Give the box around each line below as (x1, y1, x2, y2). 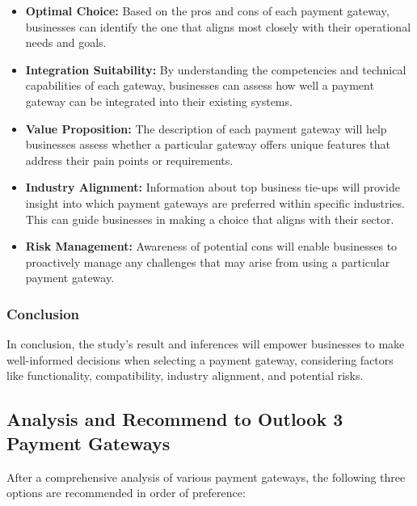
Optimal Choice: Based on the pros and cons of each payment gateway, (25, 2, 390, 19)
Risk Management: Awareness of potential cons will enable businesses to (25, 238, 398, 255)
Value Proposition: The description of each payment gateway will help (25, 120, 387, 137)
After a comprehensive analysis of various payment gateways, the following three (6, 468, 406, 485)
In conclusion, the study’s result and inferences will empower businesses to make (6, 335, 405, 352)
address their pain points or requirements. (25, 151, 234, 168)
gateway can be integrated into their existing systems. (25, 92, 293, 109)
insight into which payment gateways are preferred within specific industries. (25, 194, 405, 211)
